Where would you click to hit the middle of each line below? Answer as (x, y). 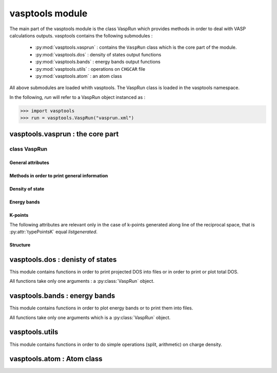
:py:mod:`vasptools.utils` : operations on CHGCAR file (90, 69)
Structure (20, 245)
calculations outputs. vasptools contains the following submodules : (81, 35)
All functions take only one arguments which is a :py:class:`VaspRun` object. (90, 317)
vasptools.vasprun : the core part (64, 134)
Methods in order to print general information (59, 176)
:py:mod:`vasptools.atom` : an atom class (79, 76)
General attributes (29, 163)
